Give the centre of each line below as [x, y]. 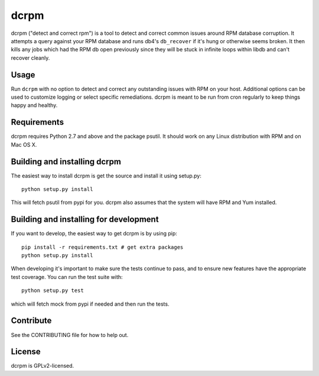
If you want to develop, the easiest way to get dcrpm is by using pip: [94, 234]
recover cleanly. [30, 58]
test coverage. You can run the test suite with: [67, 277]
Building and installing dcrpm [66, 162]
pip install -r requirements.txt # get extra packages [102, 247]
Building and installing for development [85, 220]
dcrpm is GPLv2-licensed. [43, 366]
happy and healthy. [34, 105]
